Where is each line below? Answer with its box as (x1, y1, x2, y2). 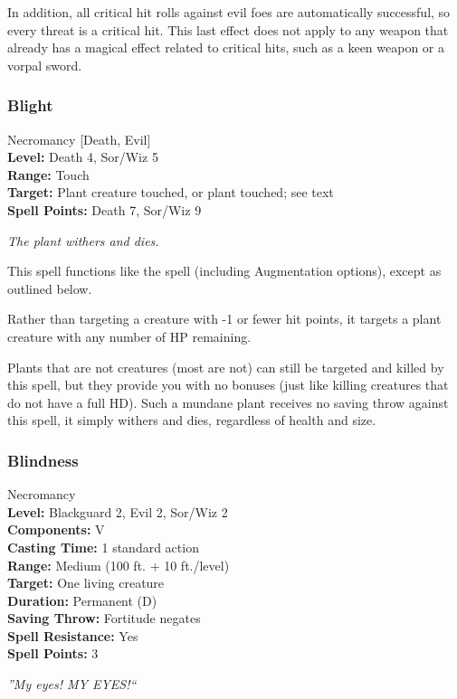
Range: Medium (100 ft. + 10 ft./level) (7, 555, 230, 574)
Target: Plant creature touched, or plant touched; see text (7, 183, 334, 202)
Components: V (7, 520, 105, 539)
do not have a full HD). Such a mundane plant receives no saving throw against (7, 392, 449, 411)
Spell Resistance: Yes (7, 626, 138, 645)
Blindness (7, 449, 79, 471)
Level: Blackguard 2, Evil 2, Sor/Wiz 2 (7, 502, 228, 521)
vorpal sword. (7, 55, 82, 74)
